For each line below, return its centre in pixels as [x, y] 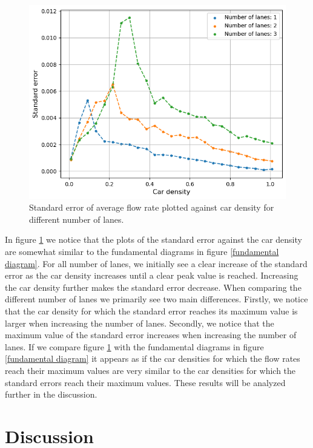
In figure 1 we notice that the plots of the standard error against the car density [153, 239]
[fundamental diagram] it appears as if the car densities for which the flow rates [153, 358]
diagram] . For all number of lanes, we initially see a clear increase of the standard [156, 263]
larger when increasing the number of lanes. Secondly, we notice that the [140, 323]
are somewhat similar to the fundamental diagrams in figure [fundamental [142, 251]
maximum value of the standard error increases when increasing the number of [151, 335]
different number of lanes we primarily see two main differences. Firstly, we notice [156, 299]
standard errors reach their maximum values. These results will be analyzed [145, 382]
